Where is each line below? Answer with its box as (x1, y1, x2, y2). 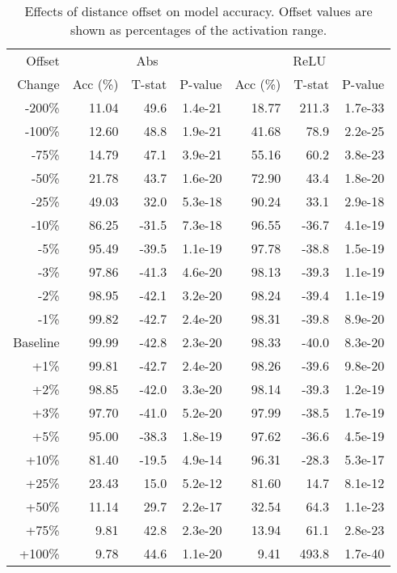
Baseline (13, 333, 60, 351)
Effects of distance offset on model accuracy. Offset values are (24, 2, 373, 20)
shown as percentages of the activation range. (70, 20, 327, 39)
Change (17, 74, 60, 93)
